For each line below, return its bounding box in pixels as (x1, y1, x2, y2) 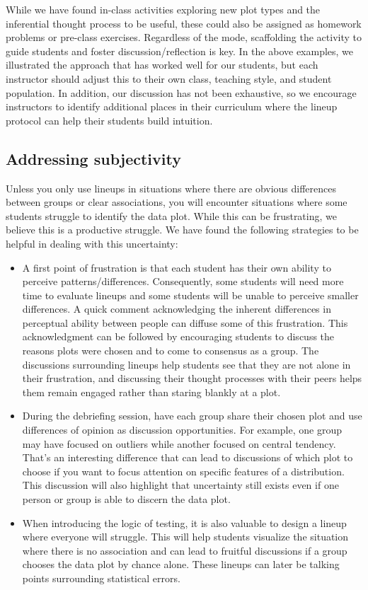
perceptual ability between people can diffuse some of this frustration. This (22, 315, 348, 330)
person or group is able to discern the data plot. (22, 492, 231, 507)
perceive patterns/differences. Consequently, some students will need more (22, 274, 344, 289)
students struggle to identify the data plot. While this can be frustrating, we (6, 208, 337, 223)
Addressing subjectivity (6, 147, 181, 169)
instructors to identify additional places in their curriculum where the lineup (6, 99, 338, 114)
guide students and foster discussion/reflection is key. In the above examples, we (6, 43, 354, 58)
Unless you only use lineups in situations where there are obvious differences (6, 180, 337, 195)
